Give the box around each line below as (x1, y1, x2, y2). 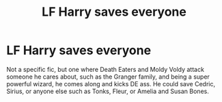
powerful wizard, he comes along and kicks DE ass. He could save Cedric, (6, 79, 216, 88)
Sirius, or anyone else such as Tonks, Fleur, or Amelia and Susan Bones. (6, 87, 209, 95)
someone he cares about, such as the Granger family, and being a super (6, 73, 210, 81)
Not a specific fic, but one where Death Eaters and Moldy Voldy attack (6, 65, 204, 73)
